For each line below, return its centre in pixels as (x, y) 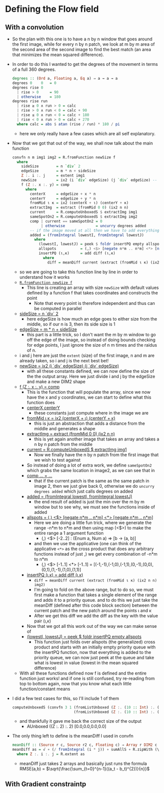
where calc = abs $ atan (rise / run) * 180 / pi (68, 124)
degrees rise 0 (28, 88)
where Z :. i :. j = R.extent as (51, 754)
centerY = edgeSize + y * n (63, 198)
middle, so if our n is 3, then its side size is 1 (71, 324)
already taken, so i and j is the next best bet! (64, 360)
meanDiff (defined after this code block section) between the (96, 605)
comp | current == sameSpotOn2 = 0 (66, 221)
